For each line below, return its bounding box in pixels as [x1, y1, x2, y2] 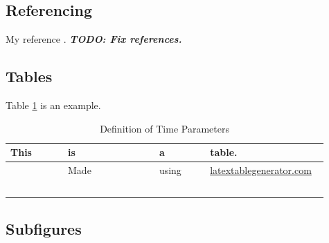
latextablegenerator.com [210, 163, 312, 177]
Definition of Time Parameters [100, 121, 229, 135]
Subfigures [6, 217, 82, 239]
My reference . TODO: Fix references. [6, 32, 182, 46]
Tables [6, 66, 53, 87]
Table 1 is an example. [6, 98, 101, 112]
